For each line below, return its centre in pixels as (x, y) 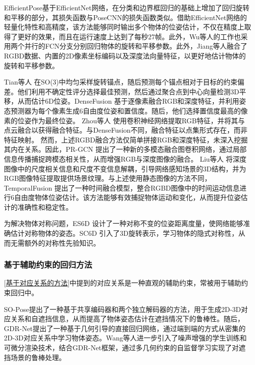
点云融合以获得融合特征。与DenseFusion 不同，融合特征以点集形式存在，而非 (126, 130)
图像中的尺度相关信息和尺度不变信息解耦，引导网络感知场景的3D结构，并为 (125, 168)
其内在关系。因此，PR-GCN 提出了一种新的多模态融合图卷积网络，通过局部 (125, 149)
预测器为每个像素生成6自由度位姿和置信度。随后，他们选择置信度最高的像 (129, 110)
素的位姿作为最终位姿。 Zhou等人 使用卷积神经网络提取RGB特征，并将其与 (125, 120)
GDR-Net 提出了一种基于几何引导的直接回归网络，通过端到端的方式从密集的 (125, 328)
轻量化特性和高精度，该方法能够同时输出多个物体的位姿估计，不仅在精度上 (124, 27)
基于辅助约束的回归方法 (48, 265)
